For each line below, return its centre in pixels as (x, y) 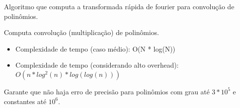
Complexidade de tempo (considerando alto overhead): (97, 65)
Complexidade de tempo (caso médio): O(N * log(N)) (95, 48)
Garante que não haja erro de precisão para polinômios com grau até (107, 91)
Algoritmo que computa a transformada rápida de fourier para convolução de (119, 6)
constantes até (25, 101)
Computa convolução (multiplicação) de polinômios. (81, 32)
